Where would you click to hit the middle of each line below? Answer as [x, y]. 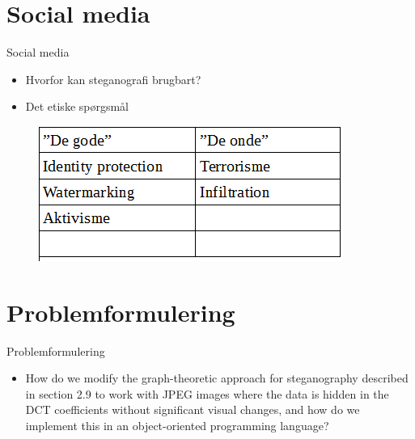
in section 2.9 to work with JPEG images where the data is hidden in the [207, 393]
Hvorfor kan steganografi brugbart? [113, 79]
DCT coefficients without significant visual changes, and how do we [193, 409]
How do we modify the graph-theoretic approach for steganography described [217, 378]
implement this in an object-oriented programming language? [177, 425]
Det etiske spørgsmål [77, 106]
